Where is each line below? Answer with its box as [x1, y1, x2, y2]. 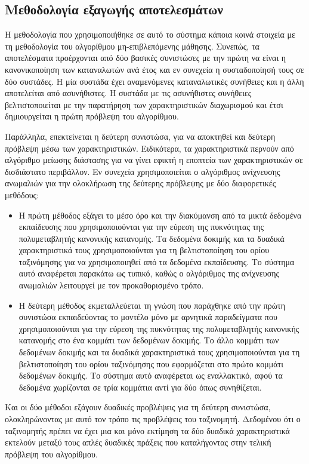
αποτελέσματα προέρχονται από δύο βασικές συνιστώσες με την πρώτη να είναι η [5, 51, 286, 64]
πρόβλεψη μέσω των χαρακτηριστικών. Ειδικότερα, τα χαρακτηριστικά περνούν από [5, 142, 294, 154]
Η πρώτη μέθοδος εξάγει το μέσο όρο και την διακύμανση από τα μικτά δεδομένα [18, 208, 302, 221]
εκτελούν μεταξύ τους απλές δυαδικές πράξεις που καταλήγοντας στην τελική [5, 436, 271, 448]
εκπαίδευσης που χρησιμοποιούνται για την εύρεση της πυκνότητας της [18, 220, 264, 233]
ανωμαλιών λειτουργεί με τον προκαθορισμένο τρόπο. [18, 279, 204, 291]
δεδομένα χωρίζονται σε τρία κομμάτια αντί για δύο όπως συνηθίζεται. [18, 380, 262, 393]
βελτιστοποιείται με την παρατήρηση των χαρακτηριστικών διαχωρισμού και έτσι [5, 98, 283, 110]
